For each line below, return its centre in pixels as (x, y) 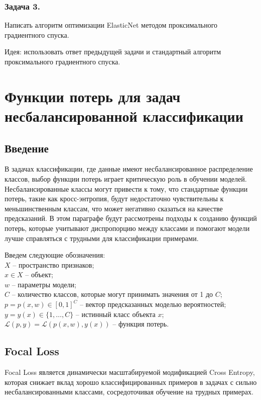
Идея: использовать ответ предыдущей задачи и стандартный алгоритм (113, 52)
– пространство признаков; (53, 264)
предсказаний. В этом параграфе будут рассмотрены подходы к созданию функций (131, 218)
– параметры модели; (44, 284)
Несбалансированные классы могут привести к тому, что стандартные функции (126, 188)
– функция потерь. (141, 324)
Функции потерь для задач (93, 96)
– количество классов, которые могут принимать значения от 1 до (112, 294)
